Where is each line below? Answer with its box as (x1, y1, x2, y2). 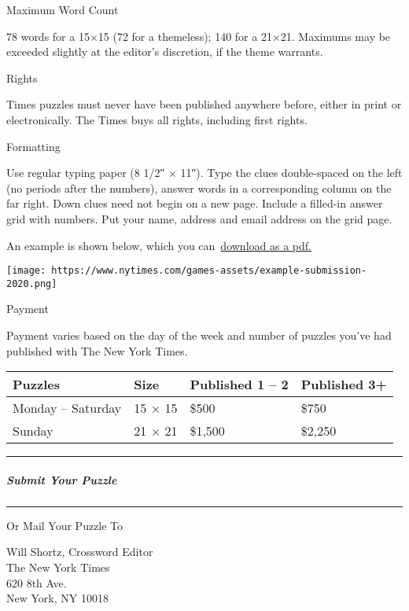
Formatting (6, 138, 61, 154)
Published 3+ (300, 375, 387, 394)
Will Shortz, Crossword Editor (6, 543, 153, 560)
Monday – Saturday (13, 399, 122, 418)
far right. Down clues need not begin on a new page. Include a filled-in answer (6, 195, 383, 212)
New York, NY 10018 (6, 590, 109, 606)
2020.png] (6, 278, 57, 289)
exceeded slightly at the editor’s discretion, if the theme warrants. (6, 43, 323, 60)
